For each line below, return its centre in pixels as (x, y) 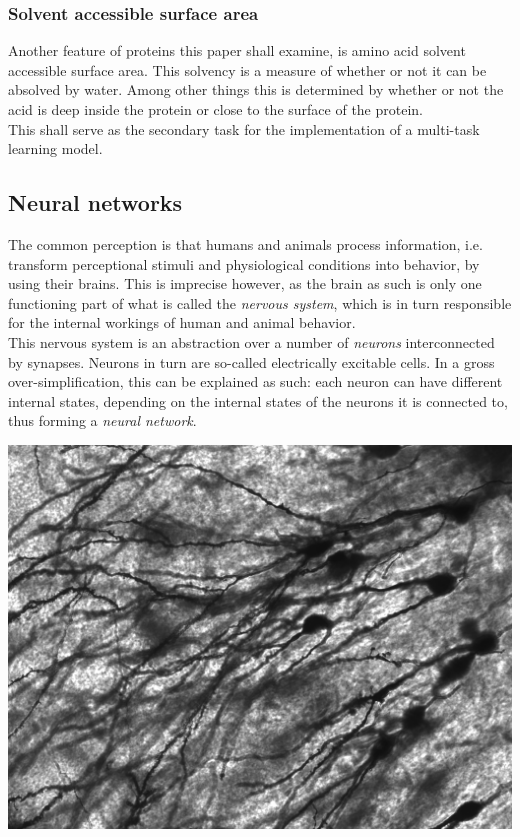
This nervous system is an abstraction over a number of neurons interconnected (251, 341)
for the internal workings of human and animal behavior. (182, 322)
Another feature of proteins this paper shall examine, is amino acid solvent (237, 50)
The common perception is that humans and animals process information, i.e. (245, 243)
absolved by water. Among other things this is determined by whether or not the (256, 89)
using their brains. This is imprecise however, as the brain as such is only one (245, 283)
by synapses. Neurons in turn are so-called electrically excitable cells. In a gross (251, 361)
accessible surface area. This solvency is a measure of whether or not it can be (247, 69)
